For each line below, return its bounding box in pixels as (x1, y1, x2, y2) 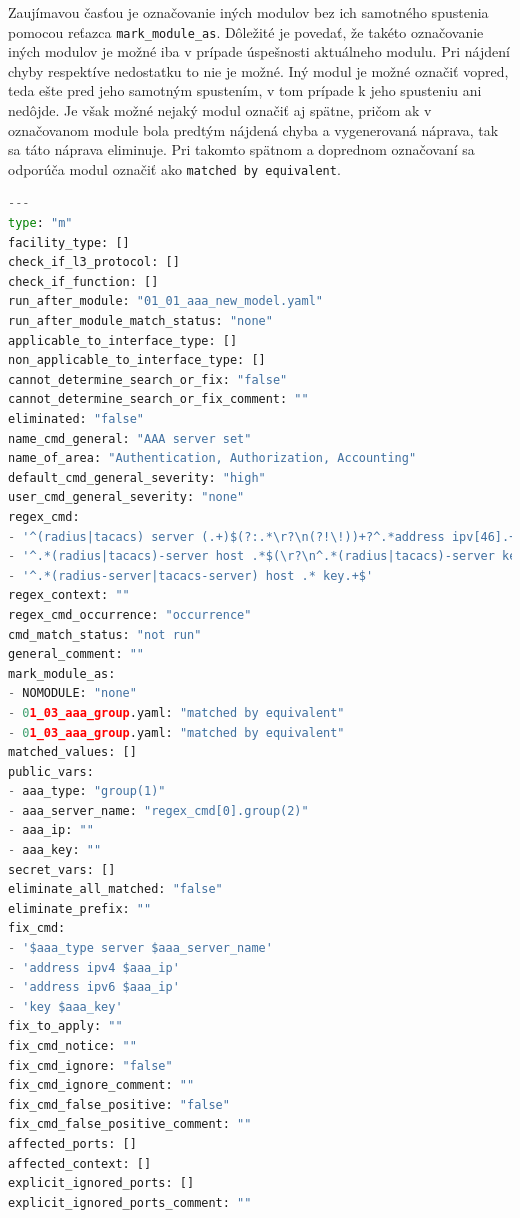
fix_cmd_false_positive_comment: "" (8, 1117, 252, 1132)
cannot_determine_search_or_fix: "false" (8, 372, 288, 387)
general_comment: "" (8, 647, 145, 662)
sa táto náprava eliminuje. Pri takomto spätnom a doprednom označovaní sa (8, 139, 475, 160)
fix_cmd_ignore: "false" (8, 1058, 173, 1073)
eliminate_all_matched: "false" (8, 882, 223, 897)
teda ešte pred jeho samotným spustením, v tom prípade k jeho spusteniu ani (8, 80, 482, 101)
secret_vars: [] (8, 862, 116, 877)
